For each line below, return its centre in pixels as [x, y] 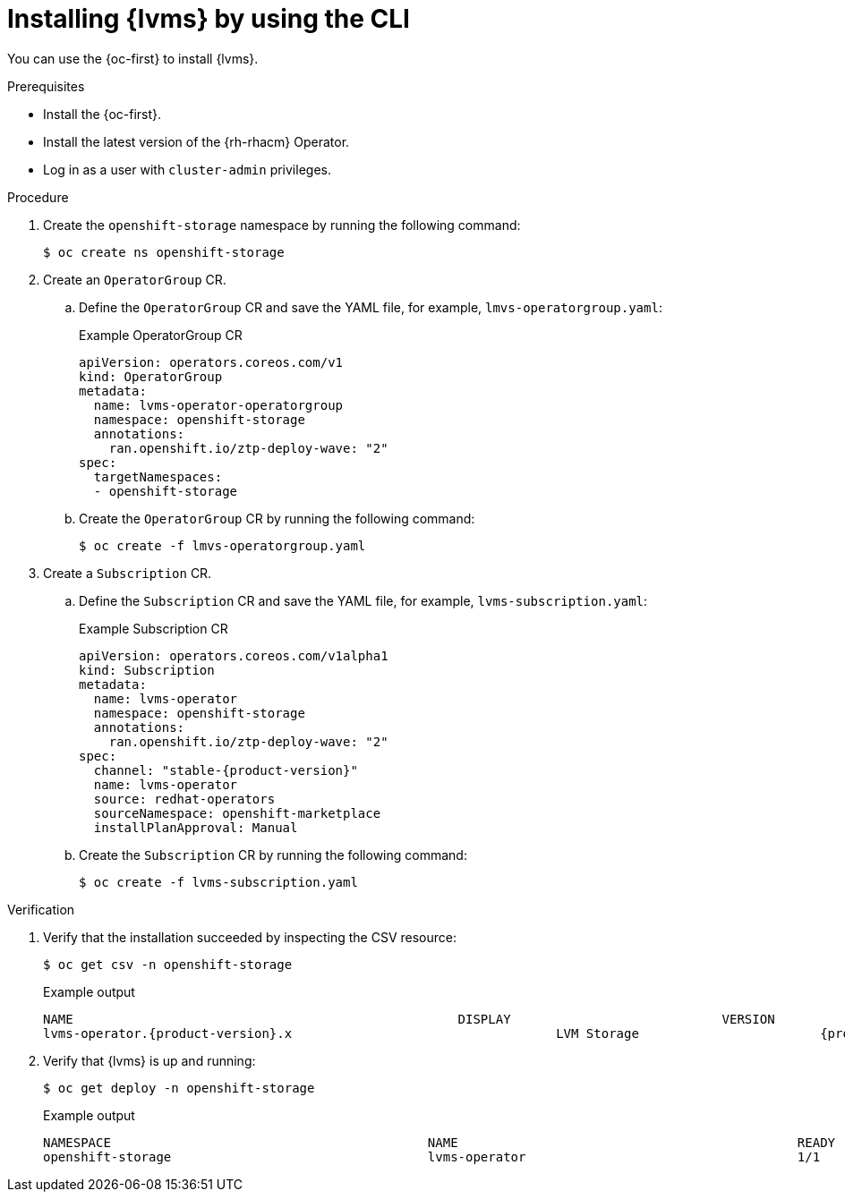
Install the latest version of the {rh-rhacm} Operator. [196, 141]
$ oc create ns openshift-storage [164, 252]
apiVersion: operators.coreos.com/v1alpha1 [234, 655]
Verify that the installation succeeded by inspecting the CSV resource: [250, 937]
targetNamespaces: [158, 476]
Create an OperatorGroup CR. [135, 279]
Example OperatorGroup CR [161, 335]
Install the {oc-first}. [102, 114]
